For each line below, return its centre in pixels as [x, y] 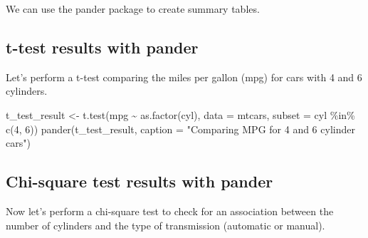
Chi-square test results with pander [140, 181]
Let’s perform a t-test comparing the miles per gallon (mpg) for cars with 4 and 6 [184, 77]
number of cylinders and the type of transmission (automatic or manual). [165, 225]
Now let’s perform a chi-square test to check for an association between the [170, 211]
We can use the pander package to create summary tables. [133, 9]
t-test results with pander [102, 47]
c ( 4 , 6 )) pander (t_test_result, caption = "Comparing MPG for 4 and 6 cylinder [180, 129]
